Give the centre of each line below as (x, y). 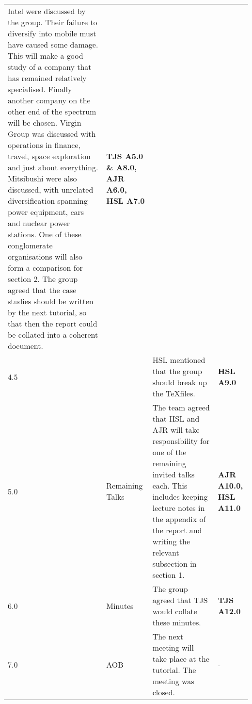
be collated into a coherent (53, 335)
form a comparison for (45, 268)
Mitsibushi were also (42, 178)
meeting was (173, 681)
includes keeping (180, 497)
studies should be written (51, 301)
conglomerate (30, 245)
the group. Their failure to (53, 22)
